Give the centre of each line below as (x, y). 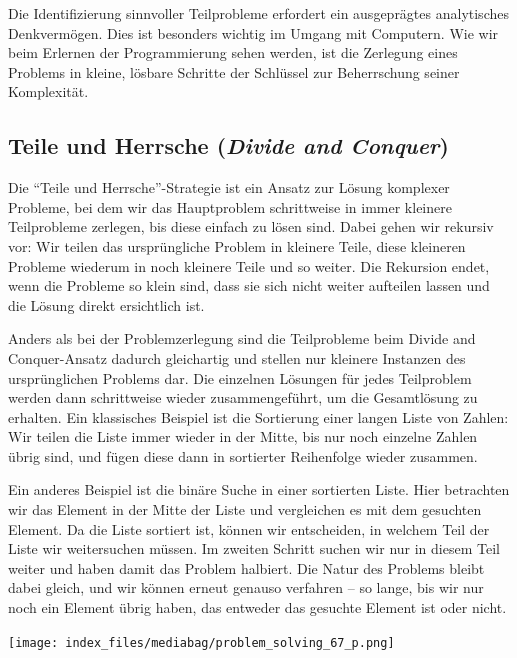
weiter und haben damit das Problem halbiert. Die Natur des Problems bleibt (246, 567)
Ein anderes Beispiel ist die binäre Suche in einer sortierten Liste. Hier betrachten (259, 489)
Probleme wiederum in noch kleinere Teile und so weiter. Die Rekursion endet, (249, 265)
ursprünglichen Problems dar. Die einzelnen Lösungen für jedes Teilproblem (240, 377)
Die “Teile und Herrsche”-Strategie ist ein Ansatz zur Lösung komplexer (229, 187)
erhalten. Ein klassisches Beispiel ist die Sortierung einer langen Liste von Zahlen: (258, 416)
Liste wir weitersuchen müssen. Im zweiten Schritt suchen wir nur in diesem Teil (254, 548)
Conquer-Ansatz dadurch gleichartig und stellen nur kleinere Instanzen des (237, 357)
